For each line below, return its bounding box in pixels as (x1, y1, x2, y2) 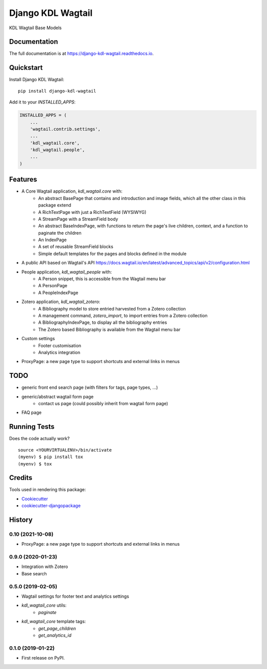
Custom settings (21, 336, 55, 342)
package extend (38, 202, 72, 208)
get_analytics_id (38, 632, 72, 638)
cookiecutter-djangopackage (21, 503, 81, 509)
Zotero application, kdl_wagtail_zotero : (21, 299, 100, 305)
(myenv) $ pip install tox (18, 454, 84, 460)
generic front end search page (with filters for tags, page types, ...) (21, 384, 158, 391)
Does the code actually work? (9, 436, 70, 442)
